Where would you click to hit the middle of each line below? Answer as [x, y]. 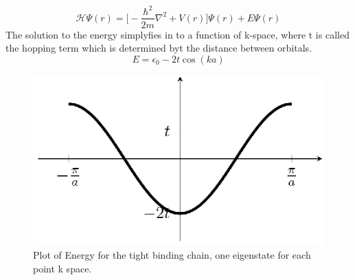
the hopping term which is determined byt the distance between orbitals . [159, 48]
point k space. [62, 268]
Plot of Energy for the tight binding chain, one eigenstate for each [172, 255]
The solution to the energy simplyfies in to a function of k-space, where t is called [177, 34]
